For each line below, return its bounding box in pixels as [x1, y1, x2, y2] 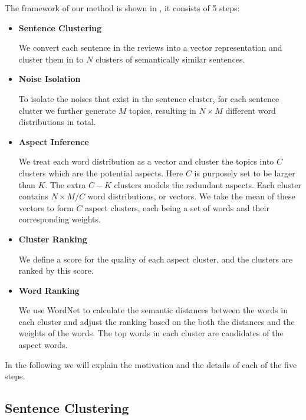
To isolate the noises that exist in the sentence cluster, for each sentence [18, 92, 279, 104]
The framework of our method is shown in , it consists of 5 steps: [5, 2, 240, 14]
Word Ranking [18, 284, 80, 296]
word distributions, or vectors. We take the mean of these [87, 190, 295, 202]
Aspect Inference [18, 135, 89, 147]
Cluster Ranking [18, 232, 87, 245]
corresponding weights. [18, 213, 101, 225]
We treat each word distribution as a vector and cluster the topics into [18, 155, 274, 168]
